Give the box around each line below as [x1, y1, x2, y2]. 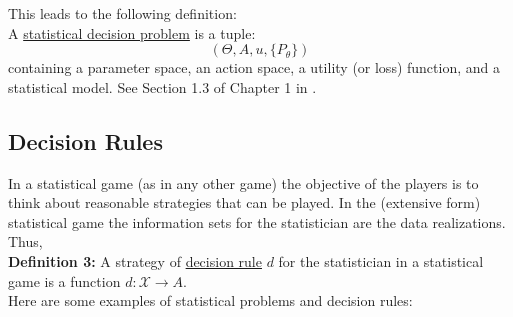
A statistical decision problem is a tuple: [8, 22, 256, 43]
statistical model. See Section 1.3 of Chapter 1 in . [8, 76, 317, 97]
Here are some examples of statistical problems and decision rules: [8, 290, 413, 311]
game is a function [8, 270, 121, 291]
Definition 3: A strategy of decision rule [8, 250, 262, 271]
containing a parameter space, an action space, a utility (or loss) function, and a [8, 57, 500, 78]
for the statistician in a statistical [278, 250, 484, 271]
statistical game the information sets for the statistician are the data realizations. [8, 211, 506, 232]
